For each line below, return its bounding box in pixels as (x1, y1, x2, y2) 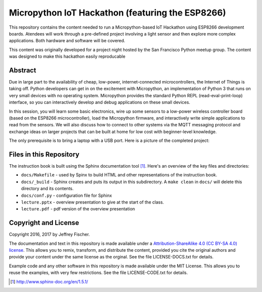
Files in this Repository (9, 150, 80, 158)
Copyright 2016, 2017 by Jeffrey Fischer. (9, 231, 90, 238)
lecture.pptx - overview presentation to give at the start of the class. (21, 199, 164, 205)
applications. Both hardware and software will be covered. (9, 38, 126, 44)
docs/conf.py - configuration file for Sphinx (21, 192, 112, 198)
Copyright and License (9, 219, 80, 227)
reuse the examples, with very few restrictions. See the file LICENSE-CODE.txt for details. (9, 270, 188, 275)
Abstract (9, 66, 36, 74)
